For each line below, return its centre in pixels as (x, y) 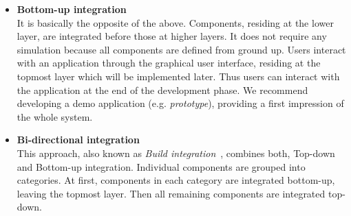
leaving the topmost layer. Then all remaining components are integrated (171, 193)
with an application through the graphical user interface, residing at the (169, 63)
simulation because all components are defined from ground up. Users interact (181, 49)
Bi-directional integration (78, 140)
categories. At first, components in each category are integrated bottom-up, (176, 180)
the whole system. (55, 116)
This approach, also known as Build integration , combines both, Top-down (176, 153)
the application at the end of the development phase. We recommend (162, 89)
